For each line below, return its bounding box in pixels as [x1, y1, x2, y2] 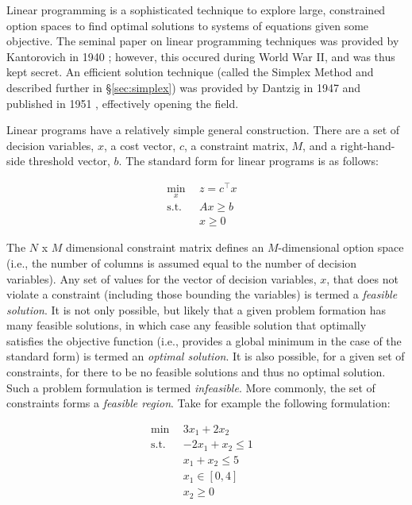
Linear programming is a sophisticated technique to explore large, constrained [6, 2, 386, 17]
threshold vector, [29, 152, 110, 169]
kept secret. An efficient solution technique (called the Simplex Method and [6, 64, 374, 80]
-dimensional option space [278, 239, 404, 256]
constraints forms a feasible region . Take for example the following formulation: [6, 395, 391, 411]
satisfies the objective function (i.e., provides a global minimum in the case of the [6, 332, 402, 349]
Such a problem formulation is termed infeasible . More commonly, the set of [6, 379, 375, 395]
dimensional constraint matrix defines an [66, 239, 264, 256]
